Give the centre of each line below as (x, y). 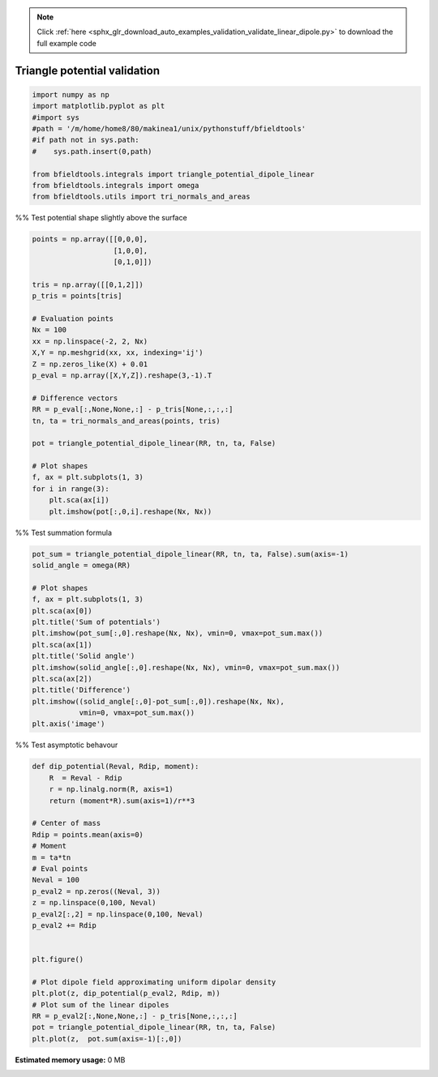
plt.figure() (58, 959)
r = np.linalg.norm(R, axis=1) (111, 789)
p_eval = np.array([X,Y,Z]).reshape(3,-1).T (122, 375)
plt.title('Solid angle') (84, 656)
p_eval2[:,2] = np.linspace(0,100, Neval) (118, 914)
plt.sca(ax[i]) (79, 500)
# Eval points (60, 868)
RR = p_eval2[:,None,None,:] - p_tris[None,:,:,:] (135, 1016)
